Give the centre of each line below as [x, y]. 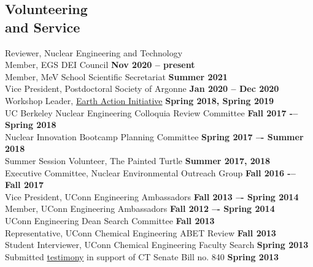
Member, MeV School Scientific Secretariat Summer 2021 [116, 76]
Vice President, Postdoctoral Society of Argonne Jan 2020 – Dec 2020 [142, 88]
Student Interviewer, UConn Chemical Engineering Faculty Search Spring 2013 [157, 245]
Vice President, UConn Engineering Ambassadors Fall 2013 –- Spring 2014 [152, 196]
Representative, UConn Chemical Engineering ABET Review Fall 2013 [141, 232]
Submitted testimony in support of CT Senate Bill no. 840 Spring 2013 [142, 256]
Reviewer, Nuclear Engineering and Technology [94, 52]
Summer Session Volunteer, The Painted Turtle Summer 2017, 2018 [138, 160]
